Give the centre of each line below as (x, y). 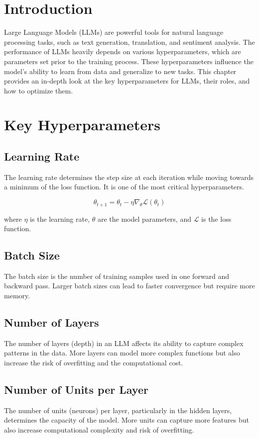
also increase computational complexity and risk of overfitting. (99, 430)
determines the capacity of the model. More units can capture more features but (127, 420)
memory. (17, 296)
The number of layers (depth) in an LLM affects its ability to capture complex (124, 343)
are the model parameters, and (144, 219)
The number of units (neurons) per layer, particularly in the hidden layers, (118, 410)
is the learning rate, (60, 219)
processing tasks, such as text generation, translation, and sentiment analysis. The (129, 42)
